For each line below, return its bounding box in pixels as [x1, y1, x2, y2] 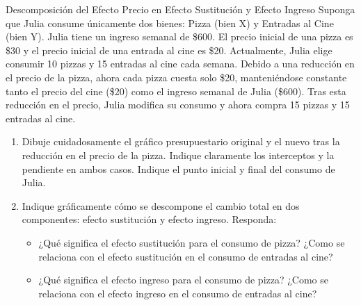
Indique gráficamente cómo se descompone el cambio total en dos [22, 198, 300, 213]
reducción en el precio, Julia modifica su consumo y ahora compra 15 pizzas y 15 [6, 97, 350, 112]
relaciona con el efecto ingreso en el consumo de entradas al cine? [38, 286, 317, 300]
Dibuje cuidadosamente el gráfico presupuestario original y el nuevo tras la [22, 134, 340, 149]
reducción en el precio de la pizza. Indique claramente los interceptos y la [22, 147, 335, 162]
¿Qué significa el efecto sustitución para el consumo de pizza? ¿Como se [38, 235, 345, 249]
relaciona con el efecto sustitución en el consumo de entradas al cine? [38, 249, 333, 263]
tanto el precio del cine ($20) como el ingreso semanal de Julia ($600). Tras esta [6, 83, 346, 98]
